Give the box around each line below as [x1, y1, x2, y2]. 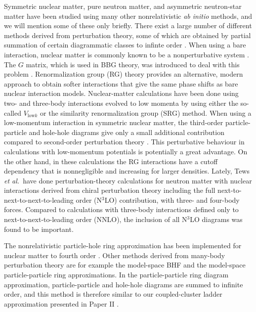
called [4, 107, 21, 118]
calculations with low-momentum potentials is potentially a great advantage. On [4, 146, 248, 156]
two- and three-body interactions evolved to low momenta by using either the [4, 97, 238, 108]
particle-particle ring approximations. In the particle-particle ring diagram [4, 269, 229, 280]
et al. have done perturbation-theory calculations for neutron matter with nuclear [4, 175, 252, 185]
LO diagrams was [190, 214, 243, 224]
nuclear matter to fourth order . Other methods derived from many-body [4, 250, 225, 260]
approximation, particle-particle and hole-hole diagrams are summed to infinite [4, 279, 243, 289]
